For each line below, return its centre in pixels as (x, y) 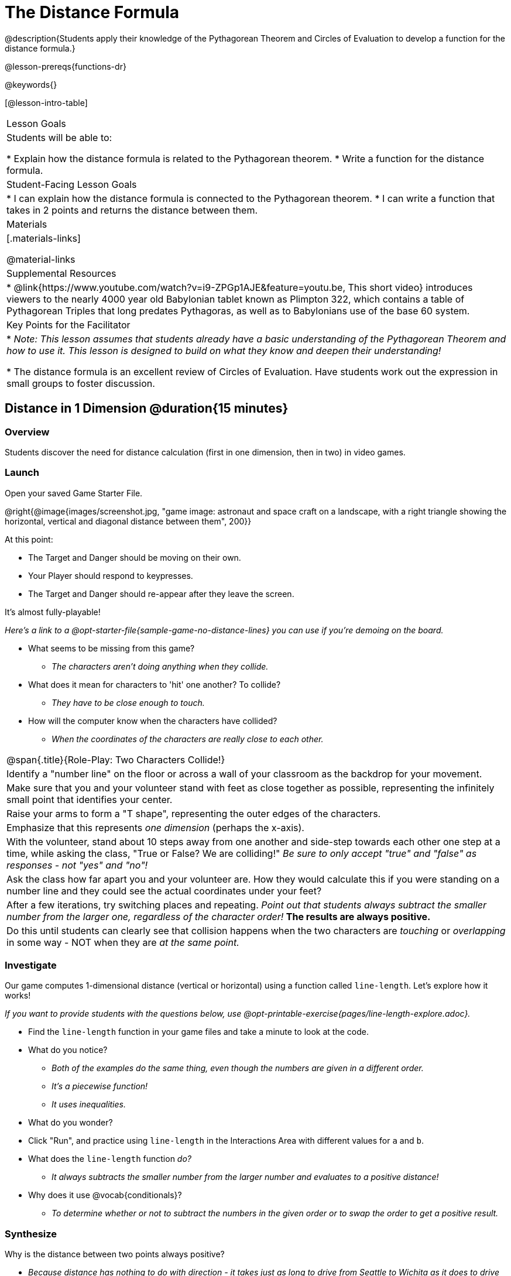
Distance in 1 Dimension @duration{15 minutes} (147, 409)
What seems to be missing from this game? (112, 648)
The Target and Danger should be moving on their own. (135, 557)
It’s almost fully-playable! (53, 612)
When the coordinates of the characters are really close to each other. (188, 739)
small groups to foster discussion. (81, 383)
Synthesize (31, 1234)
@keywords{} (31, 84)
